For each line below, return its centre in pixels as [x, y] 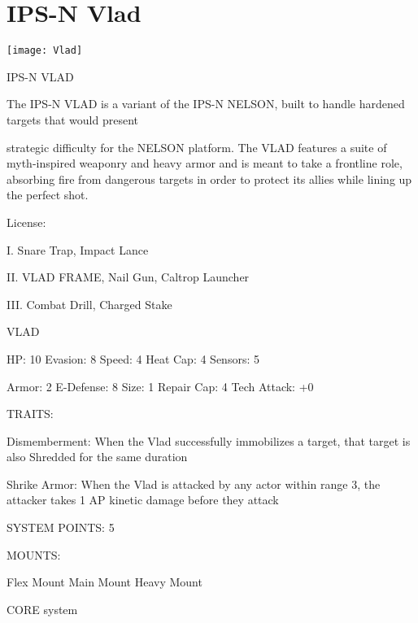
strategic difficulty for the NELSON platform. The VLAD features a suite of [197, 147]
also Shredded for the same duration [97, 457]
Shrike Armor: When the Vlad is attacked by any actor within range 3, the [194, 484]
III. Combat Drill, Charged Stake [89, 304]
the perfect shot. [48, 195]
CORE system [42, 609]
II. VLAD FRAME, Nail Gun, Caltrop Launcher [128, 277]
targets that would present [73, 119]
